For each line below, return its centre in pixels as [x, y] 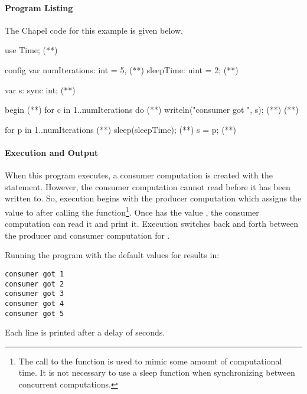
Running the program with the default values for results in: [112, 255]
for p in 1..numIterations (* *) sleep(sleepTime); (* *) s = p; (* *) [121, 129]
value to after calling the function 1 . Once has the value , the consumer [132, 211]
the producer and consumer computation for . [87, 235]
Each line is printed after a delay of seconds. [85, 332]
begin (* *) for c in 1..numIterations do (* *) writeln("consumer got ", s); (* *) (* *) [152, 110]
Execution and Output [52, 152]
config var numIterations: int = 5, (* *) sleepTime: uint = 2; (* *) [122, 69]
